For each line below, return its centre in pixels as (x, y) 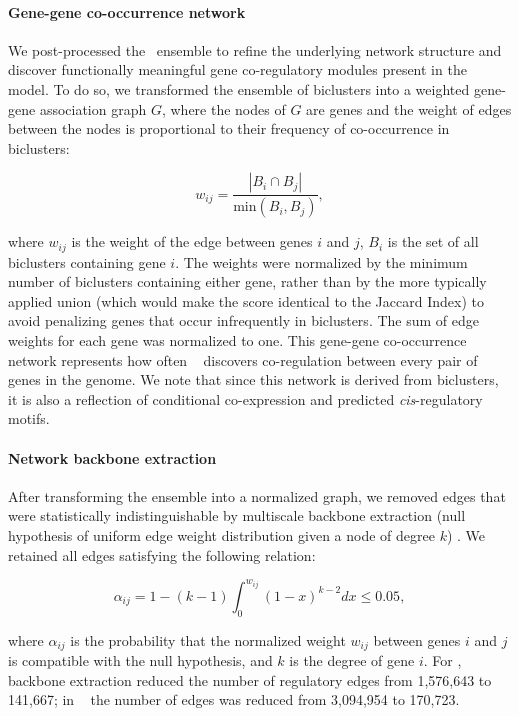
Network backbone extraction (112, 457)
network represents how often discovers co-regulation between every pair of (243, 359)
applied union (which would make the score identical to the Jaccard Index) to (246, 300)
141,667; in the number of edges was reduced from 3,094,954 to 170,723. (234, 699)
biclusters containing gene (87, 261)
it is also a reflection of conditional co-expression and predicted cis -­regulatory (245, 398)
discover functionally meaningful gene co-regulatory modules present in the (237, 69)
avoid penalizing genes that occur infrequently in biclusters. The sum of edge (243, 320)
